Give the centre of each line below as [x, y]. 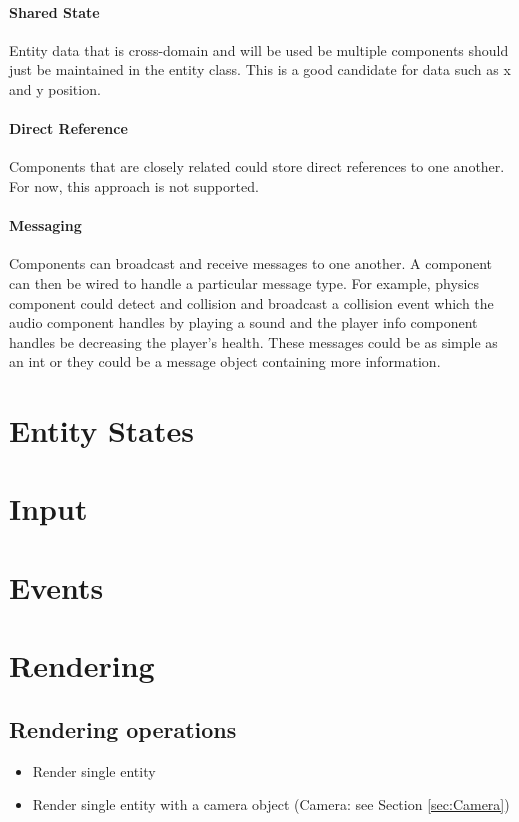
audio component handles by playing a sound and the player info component [243, 322]
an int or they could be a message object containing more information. [225, 361]
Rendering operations [123, 728]
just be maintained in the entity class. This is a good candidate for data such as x [260, 69]
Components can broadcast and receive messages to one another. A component [251, 263]
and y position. [55, 88]
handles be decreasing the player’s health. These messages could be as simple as [253, 341]
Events [56, 586]
